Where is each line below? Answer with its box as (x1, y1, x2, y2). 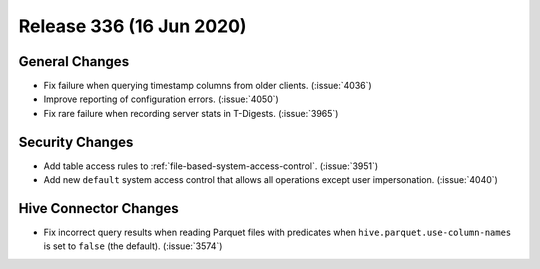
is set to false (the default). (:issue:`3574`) (43, 240, 223, 252)
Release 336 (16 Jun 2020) (18, 15, 247, 37)
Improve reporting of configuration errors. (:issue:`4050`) (43, 93, 279, 105)
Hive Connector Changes (18, 200, 179, 217)
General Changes (18, 53, 130, 70)
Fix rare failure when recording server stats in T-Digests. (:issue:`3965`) (43, 107, 339, 119)
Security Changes (18, 133, 134, 150)
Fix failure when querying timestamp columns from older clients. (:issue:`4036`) (43, 80, 372, 92)
